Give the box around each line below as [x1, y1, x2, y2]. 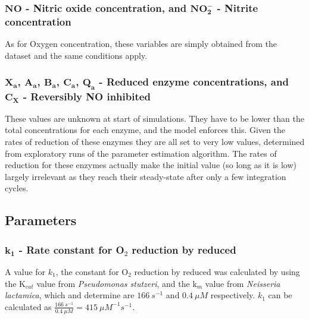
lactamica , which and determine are [5, 289, 135, 301]
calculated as [5, 300, 52, 312]
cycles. [5, 182, 29, 194]
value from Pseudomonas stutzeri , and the [36, 277, 190, 289]
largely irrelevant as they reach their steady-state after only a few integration [5, 170, 286, 182]
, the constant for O [55, 265, 129, 277]
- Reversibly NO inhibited [23, 89, 151, 103]
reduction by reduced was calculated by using [134, 265, 300, 277]
